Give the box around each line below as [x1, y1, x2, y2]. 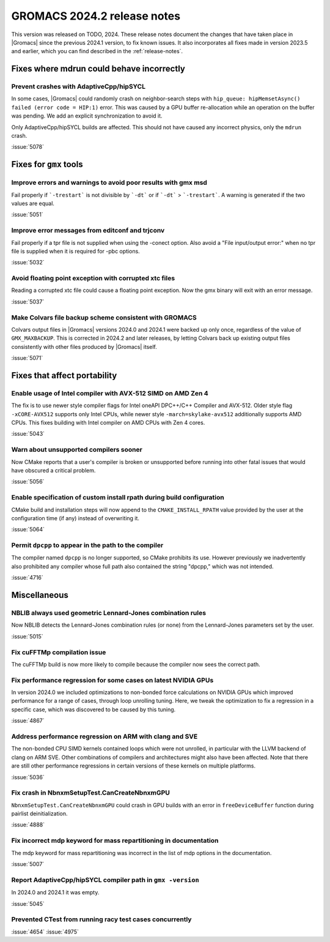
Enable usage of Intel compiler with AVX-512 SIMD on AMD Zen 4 [11, 389, 209, 397]
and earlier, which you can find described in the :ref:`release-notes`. [11, 48, 183, 55]
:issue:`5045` [11, 900, 45, 907]
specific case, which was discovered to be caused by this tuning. [11, 706, 176, 713]
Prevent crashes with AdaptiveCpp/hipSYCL [11, 83, 146, 91]
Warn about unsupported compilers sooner [11, 446, 143, 454]
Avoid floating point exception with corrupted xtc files [11, 274, 175, 283]
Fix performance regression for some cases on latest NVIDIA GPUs [11, 676, 214, 684]
